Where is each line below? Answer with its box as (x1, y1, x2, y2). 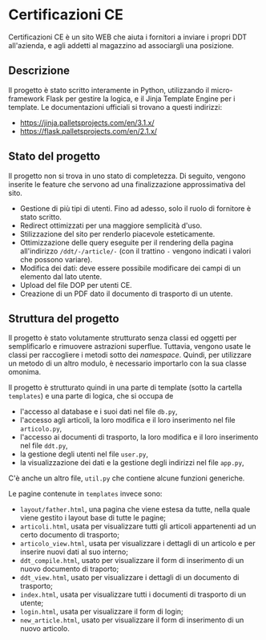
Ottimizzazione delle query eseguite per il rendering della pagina (19, 237, 234, 247)
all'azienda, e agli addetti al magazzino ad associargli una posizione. (8, 40, 234, 50)
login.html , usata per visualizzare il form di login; (19, 607, 184, 617)
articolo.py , (19, 423, 62, 434)
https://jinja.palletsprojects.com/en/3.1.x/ (19, 118, 155, 128)
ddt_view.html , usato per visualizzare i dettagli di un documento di (19, 573, 240, 582)
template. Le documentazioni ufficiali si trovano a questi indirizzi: (8, 102, 223, 111)
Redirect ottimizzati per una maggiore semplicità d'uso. (19, 221, 203, 230)
